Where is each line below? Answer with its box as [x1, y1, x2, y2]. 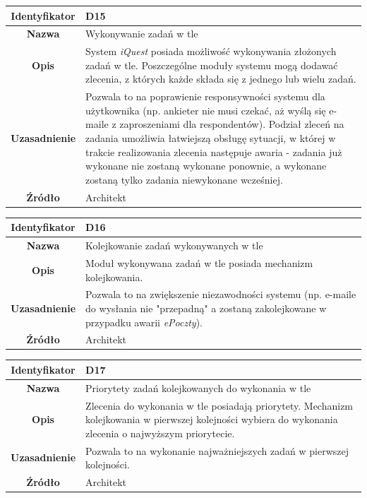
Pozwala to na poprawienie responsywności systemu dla [85, 89, 325, 104]
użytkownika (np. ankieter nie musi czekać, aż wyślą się [85, 102, 326, 117]
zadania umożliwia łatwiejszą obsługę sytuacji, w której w [85, 131, 336, 145]
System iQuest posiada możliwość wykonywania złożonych [85, 44, 337, 59]
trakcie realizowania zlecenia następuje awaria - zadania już [85, 144, 342, 159]
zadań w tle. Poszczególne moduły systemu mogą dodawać [85, 57, 338, 72]
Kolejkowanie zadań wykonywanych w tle [85, 238, 263, 253]
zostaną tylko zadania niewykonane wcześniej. [85, 172, 283, 186]
